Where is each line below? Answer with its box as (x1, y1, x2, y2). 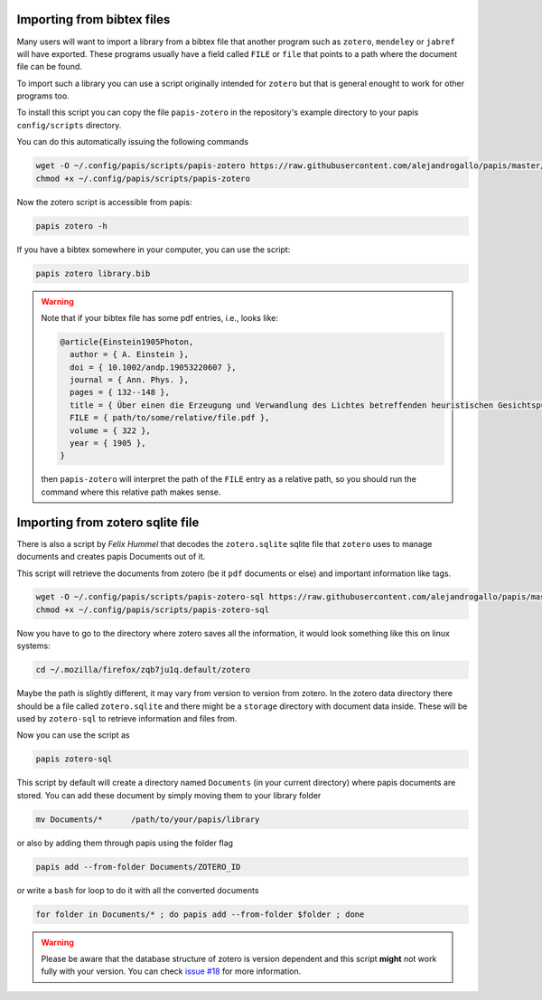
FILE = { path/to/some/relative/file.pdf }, (69, 412, 270, 423)
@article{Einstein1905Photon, (60, 336, 194, 347)
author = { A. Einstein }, (69, 349, 190, 360)
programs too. (16, 90, 70, 101)
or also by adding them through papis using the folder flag (16, 837, 234, 848)
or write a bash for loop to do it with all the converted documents (16, 884, 259, 895)
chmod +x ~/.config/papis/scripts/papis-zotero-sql (35, 604, 270, 615)
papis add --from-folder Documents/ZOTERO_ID (35, 862, 241, 872)
